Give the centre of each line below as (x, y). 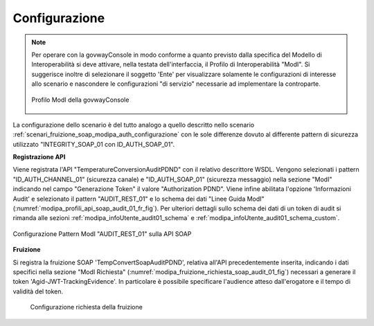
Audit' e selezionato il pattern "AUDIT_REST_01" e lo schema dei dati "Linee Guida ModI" (139, 199)
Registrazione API (39, 157)
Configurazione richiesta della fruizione (87, 307)
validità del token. (38, 291)
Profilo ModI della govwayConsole (80, 100)
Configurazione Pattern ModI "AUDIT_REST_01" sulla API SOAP (102, 234)
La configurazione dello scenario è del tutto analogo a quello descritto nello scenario (134, 125)
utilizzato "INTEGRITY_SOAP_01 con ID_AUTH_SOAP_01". (94, 144)
